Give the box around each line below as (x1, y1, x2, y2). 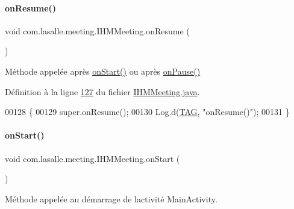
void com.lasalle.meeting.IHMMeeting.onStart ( (5, 152, 180, 164)
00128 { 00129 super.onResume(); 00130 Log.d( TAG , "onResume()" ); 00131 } (5, 105, 290, 118)
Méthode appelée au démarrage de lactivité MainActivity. (5, 192, 217, 205)
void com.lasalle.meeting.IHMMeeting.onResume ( (5, 24, 190, 37)
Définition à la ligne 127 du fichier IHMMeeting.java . (5, 85, 200, 98)
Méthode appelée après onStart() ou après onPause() (5, 64, 201, 77)
